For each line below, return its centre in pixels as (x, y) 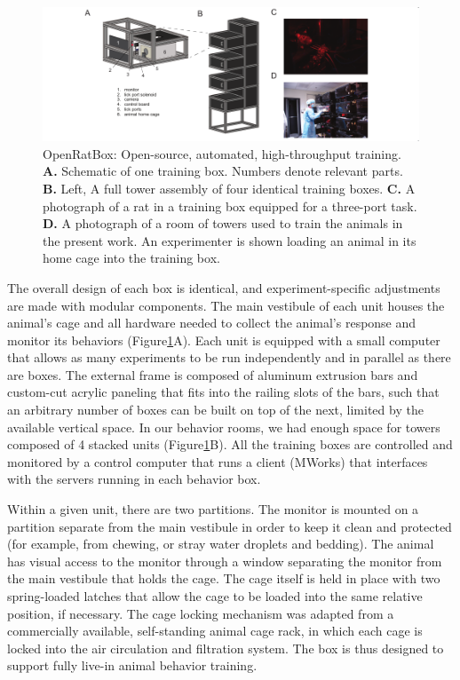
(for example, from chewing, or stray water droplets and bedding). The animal (221, 544)
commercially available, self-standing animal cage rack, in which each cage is (215, 631)
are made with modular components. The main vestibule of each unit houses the (226, 305)
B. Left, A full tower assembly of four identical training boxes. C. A (229, 188)
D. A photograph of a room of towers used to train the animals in (223, 223)
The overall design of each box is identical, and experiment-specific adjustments (224, 287)
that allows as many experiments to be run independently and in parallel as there (229, 357)
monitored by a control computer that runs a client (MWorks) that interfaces (218, 461)
